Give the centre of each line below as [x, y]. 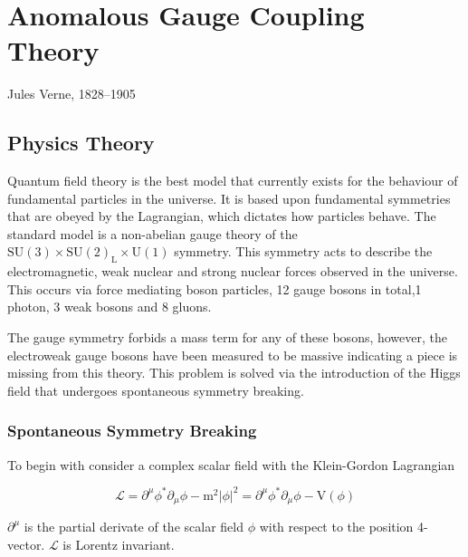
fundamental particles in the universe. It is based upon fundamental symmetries [229, 198]
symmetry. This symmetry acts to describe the [303, 251]
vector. [26, 544]
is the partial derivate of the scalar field [134, 527]
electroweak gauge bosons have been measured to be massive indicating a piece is [233, 355]
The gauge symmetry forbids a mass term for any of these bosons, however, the [228, 337]
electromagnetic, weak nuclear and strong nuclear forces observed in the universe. [233, 271]
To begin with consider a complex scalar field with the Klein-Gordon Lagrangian [231, 464]
